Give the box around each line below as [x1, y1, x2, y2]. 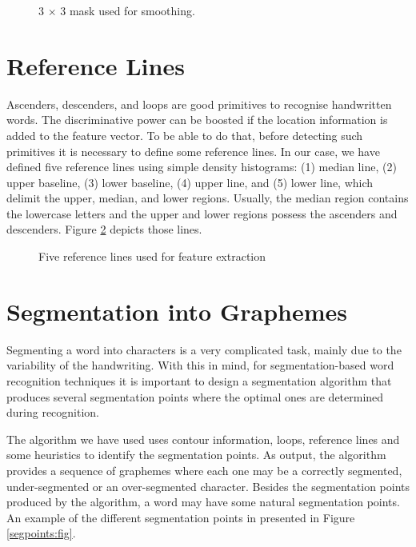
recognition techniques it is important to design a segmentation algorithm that [6, 372, 392, 389]
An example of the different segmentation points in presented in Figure [6, 509, 355, 525]
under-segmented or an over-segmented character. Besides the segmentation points [6, 477, 410, 494]
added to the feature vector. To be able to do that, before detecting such [6, 126, 363, 143]
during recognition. [6, 404, 100, 421]
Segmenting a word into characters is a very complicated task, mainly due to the [6, 341, 402, 357]
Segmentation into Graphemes [6, 294, 347, 327]
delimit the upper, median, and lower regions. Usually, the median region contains [6, 190, 409, 206]
